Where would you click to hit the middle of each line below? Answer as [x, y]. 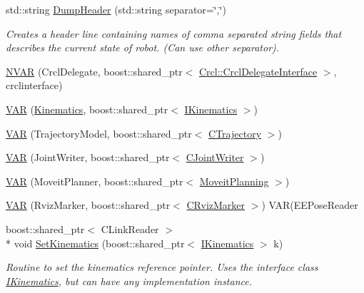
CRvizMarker [216, 205]
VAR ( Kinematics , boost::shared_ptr [87, 109]
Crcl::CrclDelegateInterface [258, 71]
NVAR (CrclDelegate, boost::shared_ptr [94, 71]
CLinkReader [130, 228]
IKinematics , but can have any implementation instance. [129, 281]
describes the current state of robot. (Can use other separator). [143, 47]
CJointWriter [215, 157]
